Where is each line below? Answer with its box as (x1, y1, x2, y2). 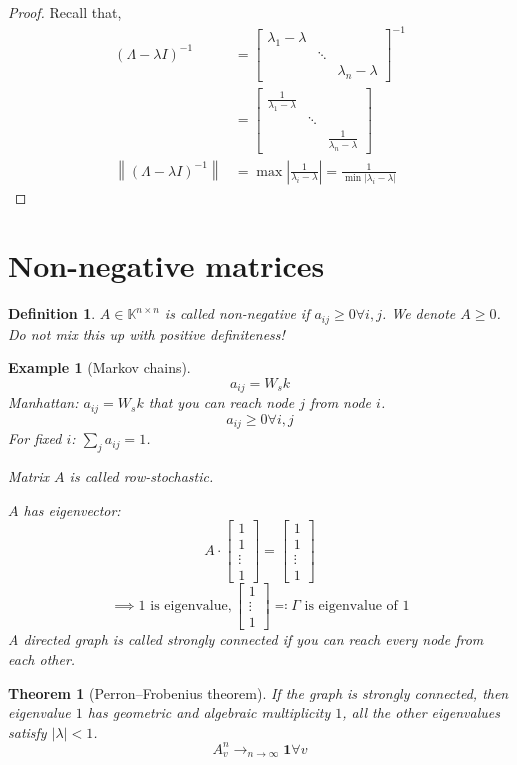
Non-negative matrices (8, 245, 325, 286)
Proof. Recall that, (8, 2, 122, 22)
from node (309, 392, 372, 413)
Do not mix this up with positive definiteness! (8, 323, 285, 344)
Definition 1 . (8, 303, 96, 324)
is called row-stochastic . (69, 466, 214, 487)
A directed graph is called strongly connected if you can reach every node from (8, 629, 484, 650)
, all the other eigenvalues (342, 702, 500, 723)
